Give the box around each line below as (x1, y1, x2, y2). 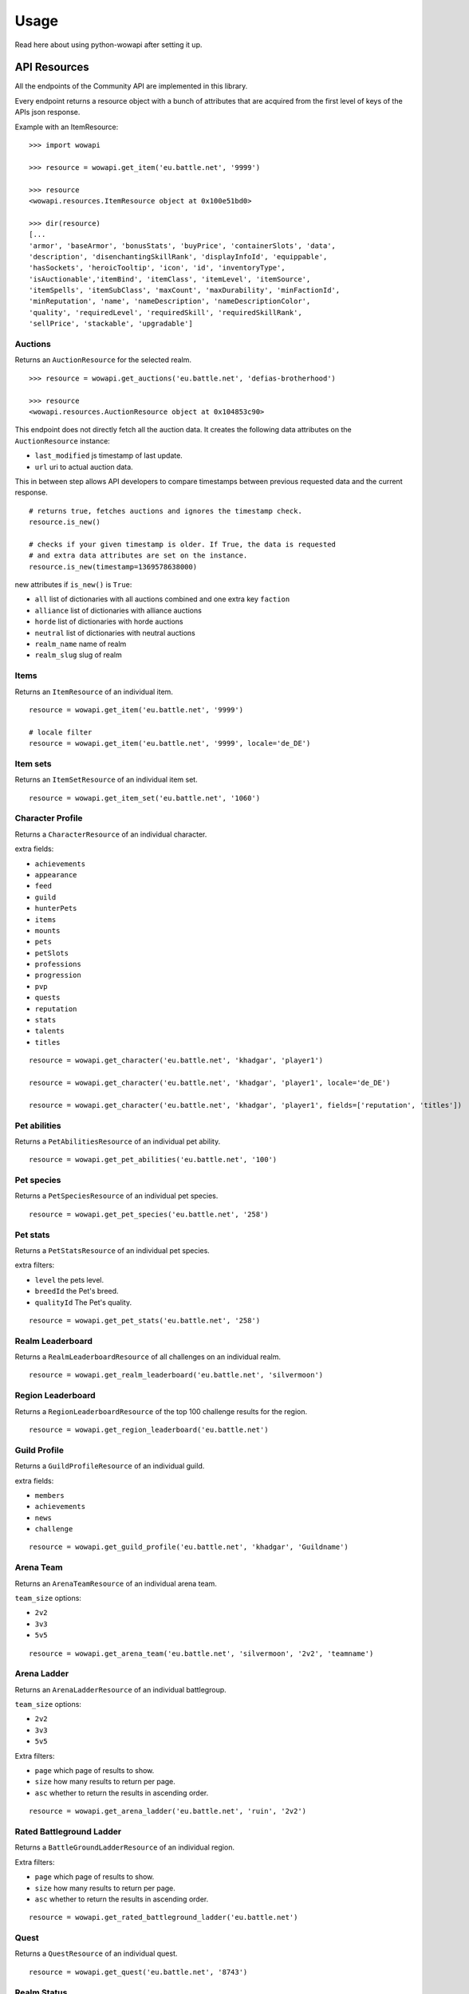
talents (34, 1027, 65, 1036)
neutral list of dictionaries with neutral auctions (34, 628, 195, 637)
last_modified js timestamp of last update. (34, 451, 183, 460)
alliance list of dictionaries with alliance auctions (34, 605, 203, 615)
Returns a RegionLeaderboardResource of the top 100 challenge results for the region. (14, 1406, 307, 1416)
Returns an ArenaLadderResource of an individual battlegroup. (14, 1685, 227, 1694)
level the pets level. (34, 1275, 104, 1284)
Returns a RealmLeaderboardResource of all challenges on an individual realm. (14, 1352, 281, 1362)
